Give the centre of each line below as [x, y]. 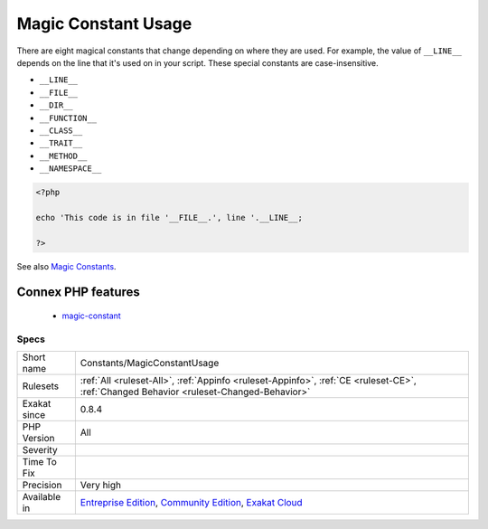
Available [42, 497]
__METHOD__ [63, 156]
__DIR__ [56, 105]
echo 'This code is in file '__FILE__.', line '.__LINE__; [169, 217]
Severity [40, 450]
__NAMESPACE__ [70, 169]
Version [38, 439]
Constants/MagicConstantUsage [150, 364]
